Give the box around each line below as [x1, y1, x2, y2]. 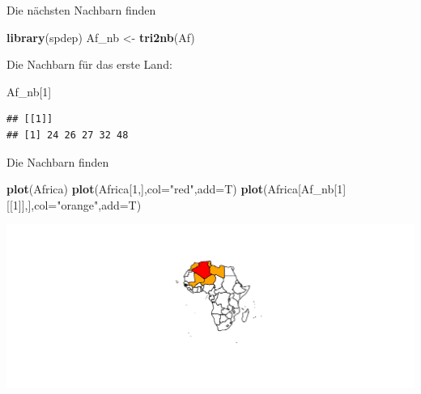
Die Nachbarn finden [6, 153, 109, 170]
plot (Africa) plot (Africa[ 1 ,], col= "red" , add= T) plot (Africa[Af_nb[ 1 [6, 180, 343, 197]
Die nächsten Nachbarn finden [6, 2, 156, 18]
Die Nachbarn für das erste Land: [6, 56, 172, 73]
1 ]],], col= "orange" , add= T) [12, 196, 142, 213]
